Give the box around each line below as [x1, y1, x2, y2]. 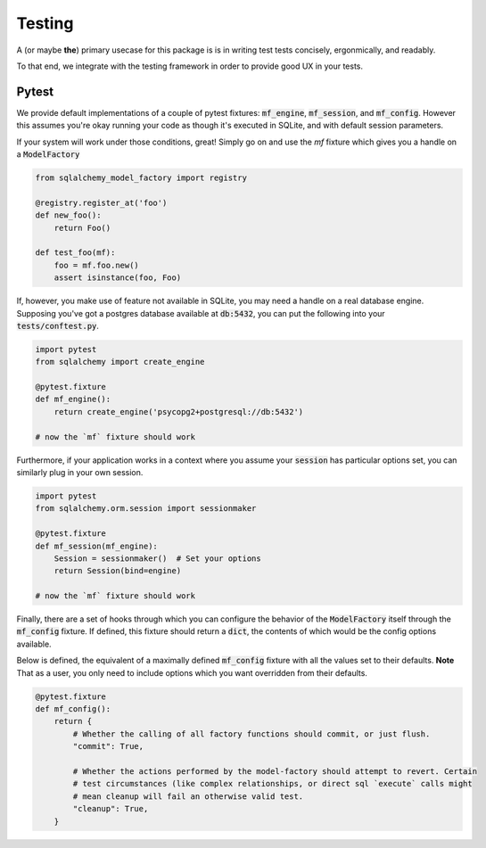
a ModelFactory [16, 149, 80, 160]
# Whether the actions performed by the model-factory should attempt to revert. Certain [72, 766, 477, 776]
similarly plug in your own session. [16, 466, 144, 477]
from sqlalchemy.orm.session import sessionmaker [35, 504, 257, 514]
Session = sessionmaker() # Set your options [54, 553, 262, 564]
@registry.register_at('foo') [35, 197, 168, 208]
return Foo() [54, 223, 111, 233]
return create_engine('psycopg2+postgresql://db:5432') [54, 407, 304, 416]
